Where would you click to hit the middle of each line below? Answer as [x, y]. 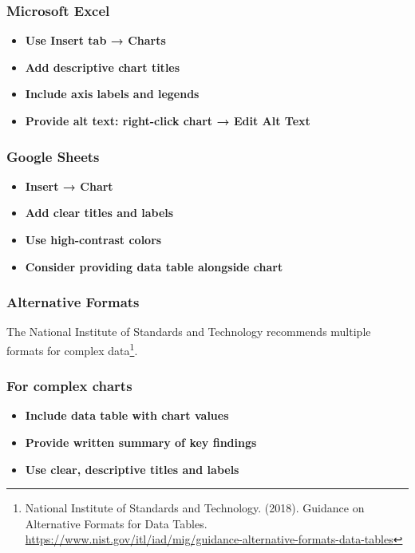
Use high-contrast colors [93, 239]
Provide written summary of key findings [141, 442]
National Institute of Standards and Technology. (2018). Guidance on [195, 508]
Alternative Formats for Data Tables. [116, 523]
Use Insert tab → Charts [95, 40]
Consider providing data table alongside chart [154, 266]
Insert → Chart [69, 186]
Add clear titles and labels [99, 213]
